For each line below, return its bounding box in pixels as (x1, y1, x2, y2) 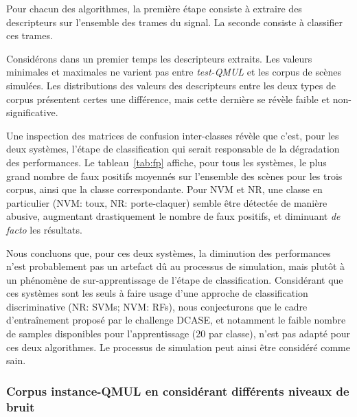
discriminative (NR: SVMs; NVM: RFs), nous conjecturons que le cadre (6, 299, 308, 313)
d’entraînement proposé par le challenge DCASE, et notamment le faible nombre (6, 313, 346, 327)
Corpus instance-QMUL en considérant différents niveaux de (6, 382, 349, 399)
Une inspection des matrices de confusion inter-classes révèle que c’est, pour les (6, 128, 339, 142)
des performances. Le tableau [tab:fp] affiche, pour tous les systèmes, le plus (6, 155, 327, 169)
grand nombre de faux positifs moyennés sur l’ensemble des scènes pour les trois (6, 168, 343, 183)
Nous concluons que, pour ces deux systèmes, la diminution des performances (6, 245, 331, 260)
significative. (6, 105, 58, 120)
